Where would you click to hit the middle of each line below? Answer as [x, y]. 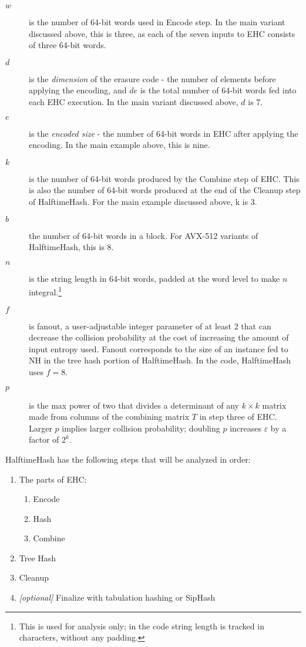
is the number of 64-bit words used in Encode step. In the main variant [157, 22]
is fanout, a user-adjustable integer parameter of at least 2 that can [150, 326]
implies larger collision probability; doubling [141, 428]
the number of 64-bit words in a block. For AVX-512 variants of [144, 235]
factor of [44, 439]
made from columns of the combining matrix [109, 417]
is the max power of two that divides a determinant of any [134, 405]
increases [246, 428]
